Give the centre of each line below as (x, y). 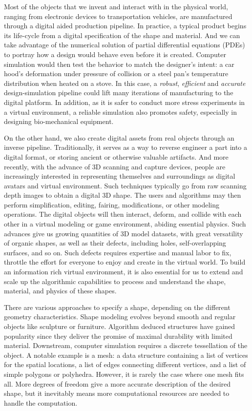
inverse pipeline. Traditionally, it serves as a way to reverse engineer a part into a (126, 147)
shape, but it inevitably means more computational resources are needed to (117, 393)
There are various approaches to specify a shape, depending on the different (117, 307)
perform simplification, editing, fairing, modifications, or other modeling (112, 204)
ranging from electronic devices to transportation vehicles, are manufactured (118, 16)
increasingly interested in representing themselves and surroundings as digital (120, 176)
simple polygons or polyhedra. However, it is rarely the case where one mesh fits (124, 374)
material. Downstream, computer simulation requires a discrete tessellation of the (126, 345)
